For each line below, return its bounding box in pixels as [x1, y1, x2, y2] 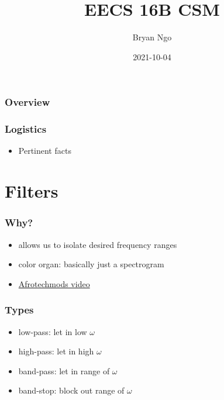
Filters [5, 179, 58, 203]
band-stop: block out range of [18, 384, 125, 396]
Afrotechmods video [18, 277, 90, 289]
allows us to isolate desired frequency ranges [18, 238, 177, 250]
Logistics [5, 122, 47, 136]
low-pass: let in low [18, 325, 87, 337]
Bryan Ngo [132, 31, 172, 43]
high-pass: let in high [18, 345, 94, 357]
